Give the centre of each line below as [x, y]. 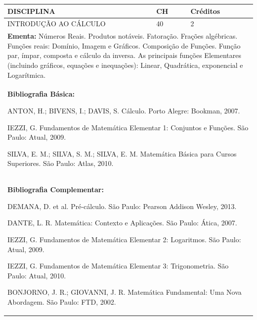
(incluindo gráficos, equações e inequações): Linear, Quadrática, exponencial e [125, 65]
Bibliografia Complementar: [56, 189]
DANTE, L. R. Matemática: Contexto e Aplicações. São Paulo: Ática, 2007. [122, 223]
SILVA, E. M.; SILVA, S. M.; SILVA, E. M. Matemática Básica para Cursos [122, 153]
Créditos [205, 11]
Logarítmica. [27, 75]
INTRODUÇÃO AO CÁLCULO [57, 24]
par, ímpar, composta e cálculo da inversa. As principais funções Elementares [124, 55]
